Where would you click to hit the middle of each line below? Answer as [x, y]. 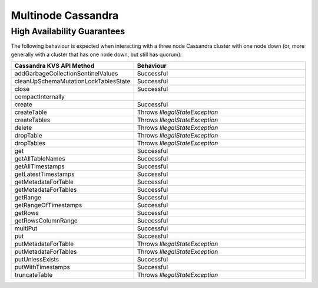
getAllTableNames [40, 159]
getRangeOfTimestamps [48, 205]
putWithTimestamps [42, 267]
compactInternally [39, 97]
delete [23, 128]
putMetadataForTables [46, 252]
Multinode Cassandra [65, 15]
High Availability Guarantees [68, 31]
